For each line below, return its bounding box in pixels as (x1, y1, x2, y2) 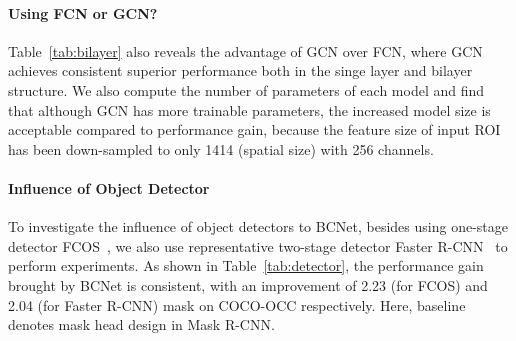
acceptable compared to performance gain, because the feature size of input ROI (8, 119, 501, 140)
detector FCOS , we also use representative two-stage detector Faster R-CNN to (8, 235, 508, 256)
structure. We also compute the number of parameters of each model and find (8, 79, 485, 100)
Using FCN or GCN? (8, 2, 158, 23)
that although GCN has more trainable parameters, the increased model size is (8, 99, 491, 120)
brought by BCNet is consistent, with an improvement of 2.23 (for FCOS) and (8, 274, 488, 295)
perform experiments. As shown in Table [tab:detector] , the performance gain (8, 255, 484, 276)
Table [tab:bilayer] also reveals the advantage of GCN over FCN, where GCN (8, 40, 483, 61)
